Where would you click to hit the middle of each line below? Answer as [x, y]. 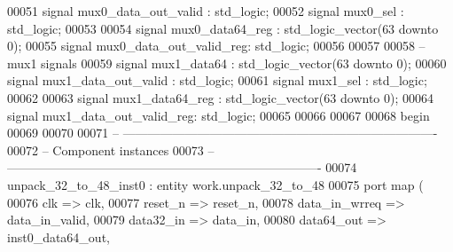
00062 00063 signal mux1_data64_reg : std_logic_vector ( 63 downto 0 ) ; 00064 [221, 97]
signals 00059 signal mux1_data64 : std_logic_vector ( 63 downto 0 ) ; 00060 [244, 63]
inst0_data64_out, [59, 236]
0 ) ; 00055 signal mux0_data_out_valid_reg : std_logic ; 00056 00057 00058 [211, 46]
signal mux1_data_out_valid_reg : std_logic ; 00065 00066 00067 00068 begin [219, 115]
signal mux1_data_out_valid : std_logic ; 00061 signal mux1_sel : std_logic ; [217, 80]
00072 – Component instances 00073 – [111, 150]
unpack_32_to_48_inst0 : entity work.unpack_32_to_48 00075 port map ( [215, 184]
